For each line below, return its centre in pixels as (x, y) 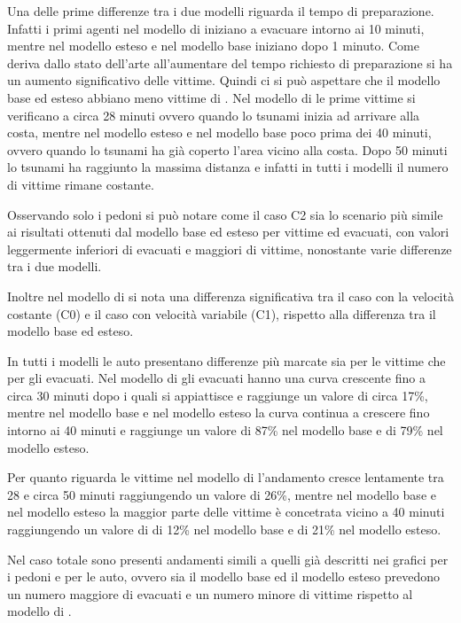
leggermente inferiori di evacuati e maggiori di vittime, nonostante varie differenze (230, 249)
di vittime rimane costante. (81, 184)
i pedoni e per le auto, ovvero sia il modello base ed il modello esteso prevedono (224, 576)
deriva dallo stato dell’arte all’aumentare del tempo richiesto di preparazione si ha (230, 62)
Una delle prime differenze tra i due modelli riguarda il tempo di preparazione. (221, 11)
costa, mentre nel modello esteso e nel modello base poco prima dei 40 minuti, (219, 132)
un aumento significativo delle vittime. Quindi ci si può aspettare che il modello (224, 80)
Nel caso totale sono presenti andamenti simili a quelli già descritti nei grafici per (228, 559)
